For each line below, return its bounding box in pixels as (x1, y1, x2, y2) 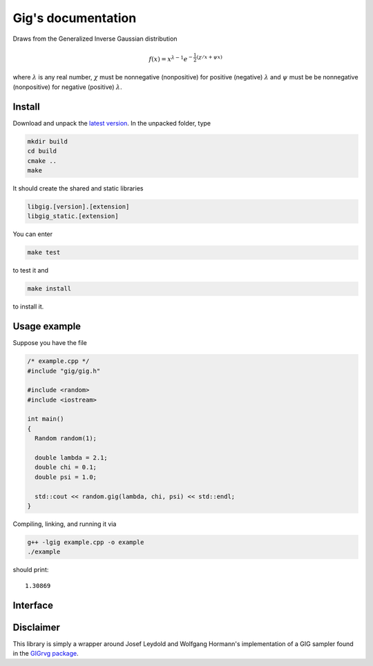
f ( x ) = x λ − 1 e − (149, 54, 193, 63)
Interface (12, 599, 53, 611)
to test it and (12, 266, 48, 275)
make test (27, 248, 61, 257)
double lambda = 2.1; (35, 454, 108, 462)
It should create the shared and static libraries (12, 184, 144, 193)
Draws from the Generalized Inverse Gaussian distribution (12, 35, 178, 43)
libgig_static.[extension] (27, 213, 119, 220)
